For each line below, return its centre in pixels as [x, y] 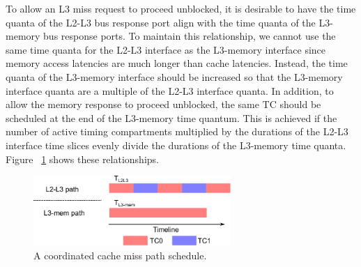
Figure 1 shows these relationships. [82, 159]
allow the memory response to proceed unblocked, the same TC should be [163, 104]
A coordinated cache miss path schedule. [120, 255]
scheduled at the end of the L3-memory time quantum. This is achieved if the [171, 117]
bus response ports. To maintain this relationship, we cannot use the [190, 36]
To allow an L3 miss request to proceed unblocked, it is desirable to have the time [181, 8]
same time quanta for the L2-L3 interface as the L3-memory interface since [166, 49]
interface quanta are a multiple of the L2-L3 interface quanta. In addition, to [170, 90]
